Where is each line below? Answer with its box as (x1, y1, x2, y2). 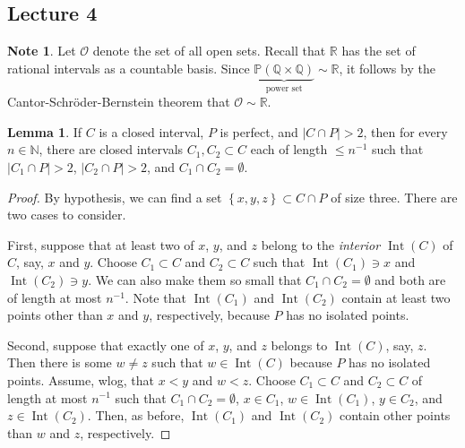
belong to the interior (261, 235, 381, 254)
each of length (250, 140, 328, 159)
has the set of (341, 41, 416, 60)
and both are (375, 270, 446, 289)
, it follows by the (339, 58, 435, 77)
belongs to (271, 335, 328, 354)
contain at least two (341, 288, 451, 306)
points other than (7, 306, 103, 324)
